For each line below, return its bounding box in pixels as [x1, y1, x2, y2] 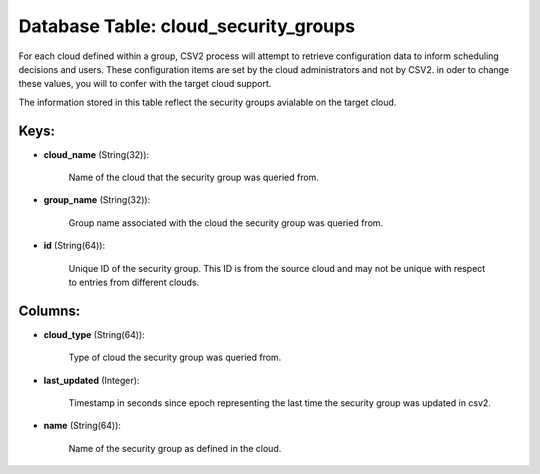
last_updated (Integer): [43, 374, 140, 386]
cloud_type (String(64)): [43, 328, 145, 340]
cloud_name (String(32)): [43, 148, 150, 160]
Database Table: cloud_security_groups [18, 15, 355, 37]
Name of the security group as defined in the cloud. [68, 442, 282, 454]
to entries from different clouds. [68, 276, 200, 288]
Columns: [18, 302, 81, 319]
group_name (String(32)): [43, 194, 151, 206]
